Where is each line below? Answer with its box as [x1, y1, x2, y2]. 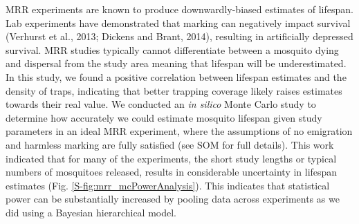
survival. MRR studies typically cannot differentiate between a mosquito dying [6, 42, 339, 57]
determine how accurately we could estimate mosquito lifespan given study [6, 110, 322, 124]
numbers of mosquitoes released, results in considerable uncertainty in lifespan [6, 165, 338, 179]
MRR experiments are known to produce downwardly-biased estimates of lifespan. [6, 2, 353, 16]
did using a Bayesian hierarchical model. [6, 205, 176, 219]
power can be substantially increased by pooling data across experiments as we [6, 192, 340, 206]
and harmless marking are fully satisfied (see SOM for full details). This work [6, 137, 334, 151]
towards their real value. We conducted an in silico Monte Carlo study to [6, 97, 316, 111]
